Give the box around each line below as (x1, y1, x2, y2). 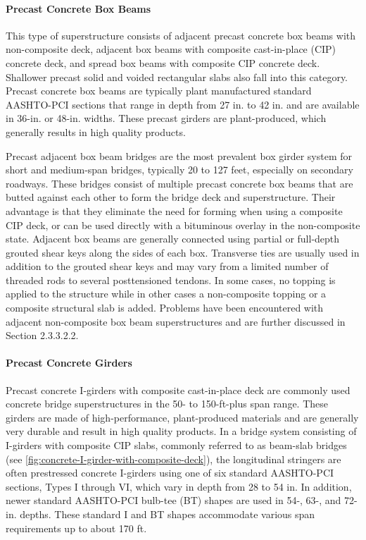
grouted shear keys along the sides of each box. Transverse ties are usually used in (6, 245, 360, 259)
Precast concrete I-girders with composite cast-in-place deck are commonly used (6, 382, 351, 397)
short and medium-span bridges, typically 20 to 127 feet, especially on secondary (6, 162, 354, 177)
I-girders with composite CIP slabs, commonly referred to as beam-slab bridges (6, 438, 347, 453)
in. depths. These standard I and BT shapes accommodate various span (6, 507, 315, 521)
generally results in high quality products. (6, 124, 186, 139)
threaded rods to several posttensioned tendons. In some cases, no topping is (6, 272, 336, 287)
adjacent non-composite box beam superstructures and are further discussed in (6, 314, 346, 329)
